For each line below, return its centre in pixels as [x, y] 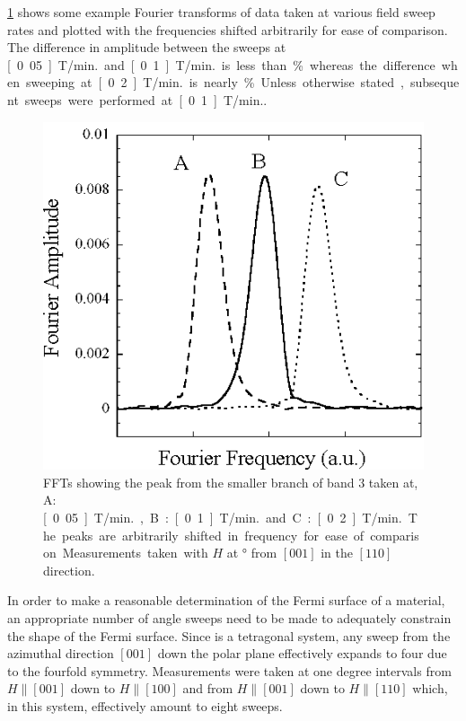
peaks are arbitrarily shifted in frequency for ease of [213, 535]
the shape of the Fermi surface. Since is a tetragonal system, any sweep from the [229, 635]
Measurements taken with [135, 553]
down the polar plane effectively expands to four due [302, 653]
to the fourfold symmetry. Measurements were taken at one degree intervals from [229, 670]
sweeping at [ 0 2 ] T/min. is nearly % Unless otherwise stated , [215, 82]
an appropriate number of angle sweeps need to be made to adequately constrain [229, 617]
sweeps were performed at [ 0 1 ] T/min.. [146, 99]
